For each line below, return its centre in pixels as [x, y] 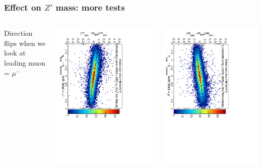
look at [15, 53]
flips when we [25, 43]
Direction [18, 33]
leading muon [25, 63]
